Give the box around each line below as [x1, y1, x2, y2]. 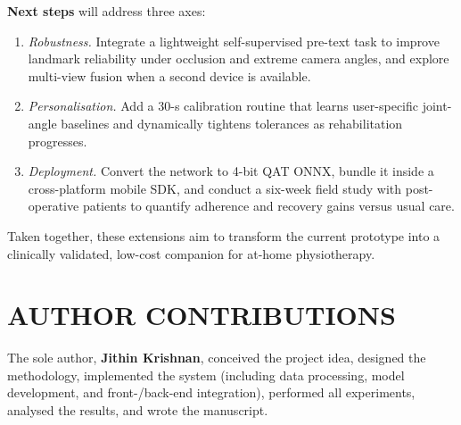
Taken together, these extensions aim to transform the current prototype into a [7, 226, 440, 245]
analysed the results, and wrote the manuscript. [7, 401, 268, 420]
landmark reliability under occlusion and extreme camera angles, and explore [28, 49, 449, 68]
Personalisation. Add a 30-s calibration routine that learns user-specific [28, 96, 418, 115]
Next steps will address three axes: [7, 2, 206, 20]
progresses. [28, 131, 87, 150]
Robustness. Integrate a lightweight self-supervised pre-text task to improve [28, 31, 440, 50]
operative [28, 196, 79, 215]
